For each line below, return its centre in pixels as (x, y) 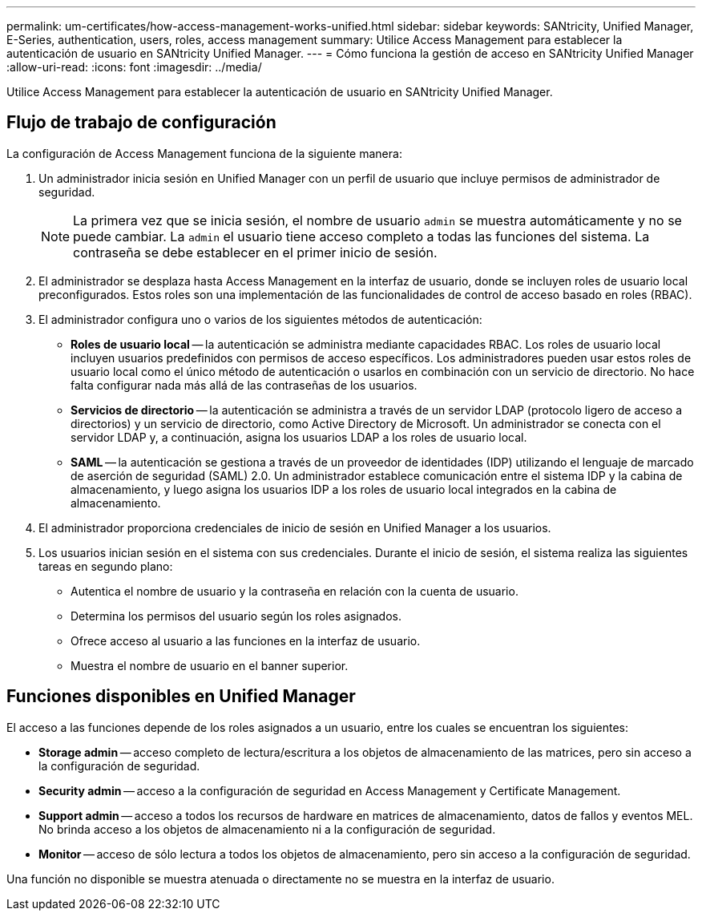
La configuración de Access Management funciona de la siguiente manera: (204, 153)
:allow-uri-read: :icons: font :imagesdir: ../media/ (134, 67)
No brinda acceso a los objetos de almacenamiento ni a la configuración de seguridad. (267, 829)
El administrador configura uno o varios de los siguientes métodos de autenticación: (260, 319)
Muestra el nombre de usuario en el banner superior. (210, 665)
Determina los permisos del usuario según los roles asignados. (236, 616)
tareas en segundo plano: (106, 566)
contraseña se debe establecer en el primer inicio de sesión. (255, 252)
